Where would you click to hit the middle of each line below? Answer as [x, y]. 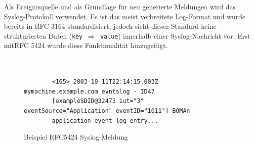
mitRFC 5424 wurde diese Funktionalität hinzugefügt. [86, 45]
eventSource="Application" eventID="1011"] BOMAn [107, 111]
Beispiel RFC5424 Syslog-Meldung [76, 137]
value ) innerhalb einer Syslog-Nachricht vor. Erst [175, 35]
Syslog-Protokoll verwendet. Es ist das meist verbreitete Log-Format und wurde [125, 16]
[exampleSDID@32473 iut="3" [98, 101]
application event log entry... [105, 121]
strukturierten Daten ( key [43, 35]
